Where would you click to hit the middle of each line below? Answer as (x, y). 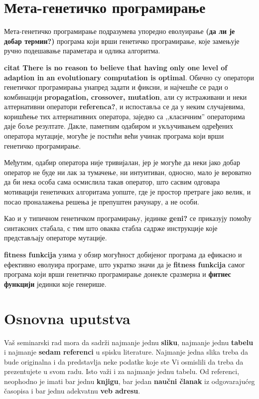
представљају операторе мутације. (56, 238)
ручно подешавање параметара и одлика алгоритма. (82, 51)
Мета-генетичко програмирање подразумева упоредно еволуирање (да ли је (120, 31)
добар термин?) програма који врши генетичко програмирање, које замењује (122, 41)
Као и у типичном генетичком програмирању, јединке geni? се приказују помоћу (128, 218)
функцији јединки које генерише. (55, 284)
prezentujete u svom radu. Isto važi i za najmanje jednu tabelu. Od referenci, (122, 371)
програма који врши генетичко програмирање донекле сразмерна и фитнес (118, 274)
